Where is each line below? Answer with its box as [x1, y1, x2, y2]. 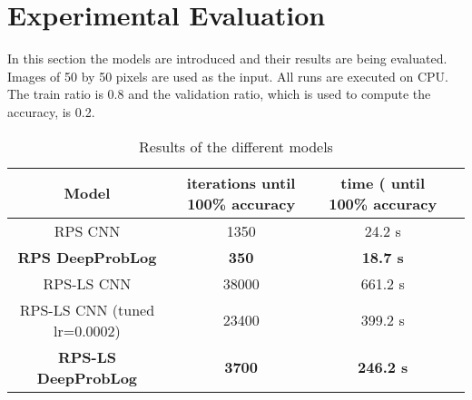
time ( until [340, 171, 426, 193]
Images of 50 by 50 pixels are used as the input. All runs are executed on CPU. [7, 66, 448, 85]
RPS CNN [54, 220, 121, 241]
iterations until [186, 171, 296, 193]
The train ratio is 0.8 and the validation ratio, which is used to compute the [7, 84, 431, 103]
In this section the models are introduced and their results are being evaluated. [7, 49, 447, 68]
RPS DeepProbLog [17, 246, 157, 268]
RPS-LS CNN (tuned [19, 298, 155, 320]
